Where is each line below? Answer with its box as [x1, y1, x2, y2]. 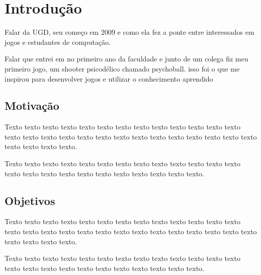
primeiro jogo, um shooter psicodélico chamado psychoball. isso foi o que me [5, 63, 240, 74]
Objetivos [5, 192, 55, 208]
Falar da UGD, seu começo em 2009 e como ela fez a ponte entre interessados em [5, 27, 254, 37]
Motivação [5, 98, 59, 113]
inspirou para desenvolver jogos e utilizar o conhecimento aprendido [5, 73, 213, 84]
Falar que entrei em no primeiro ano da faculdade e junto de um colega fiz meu [5, 53, 248, 64]
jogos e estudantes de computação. [5, 36, 111, 47]
